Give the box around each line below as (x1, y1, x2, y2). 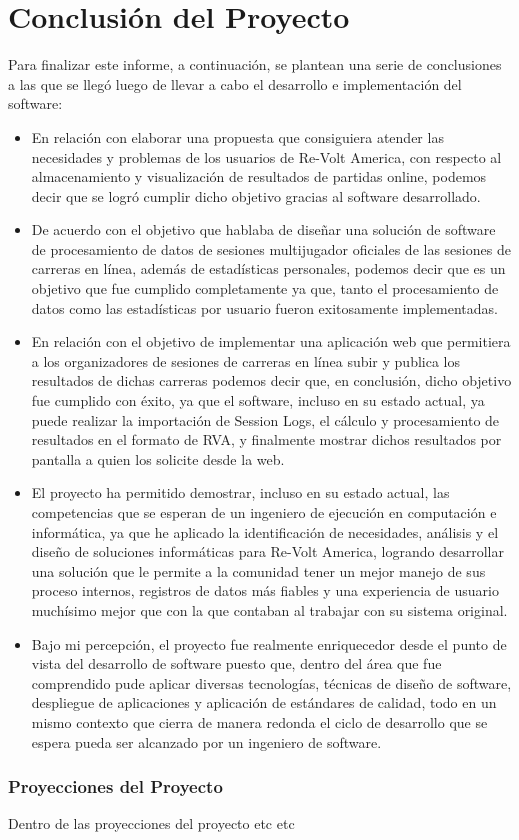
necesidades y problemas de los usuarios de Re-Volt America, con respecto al (31, 146, 502, 167)
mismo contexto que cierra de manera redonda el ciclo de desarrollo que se (31, 711, 488, 732)
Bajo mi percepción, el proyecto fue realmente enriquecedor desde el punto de (31, 633, 507, 654)
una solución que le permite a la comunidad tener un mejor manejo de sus (31, 560, 486, 581)
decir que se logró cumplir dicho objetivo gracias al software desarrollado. (31, 185, 481, 206)
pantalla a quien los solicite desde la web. (31, 448, 285, 469)
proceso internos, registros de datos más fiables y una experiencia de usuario (31, 580, 499, 601)
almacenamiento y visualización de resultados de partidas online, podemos (31, 166, 487, 187)
